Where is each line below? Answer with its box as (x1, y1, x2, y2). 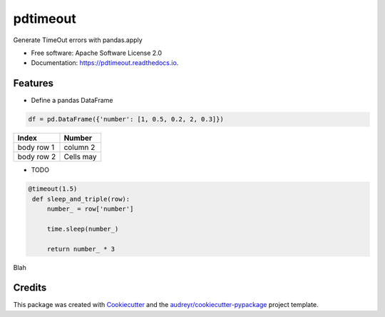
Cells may (63, 152, 97, 162)
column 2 (63, 143, 96, 153)
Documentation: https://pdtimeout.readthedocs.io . (31, 59, 179, 67)
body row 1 (17, 143, 55, 153)
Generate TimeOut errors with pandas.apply (13, 36, 143, 44)
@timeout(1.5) (28, 185, 78, 193)
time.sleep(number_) (46, 225, 119, 233)
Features (13, 77, 53, 89)
